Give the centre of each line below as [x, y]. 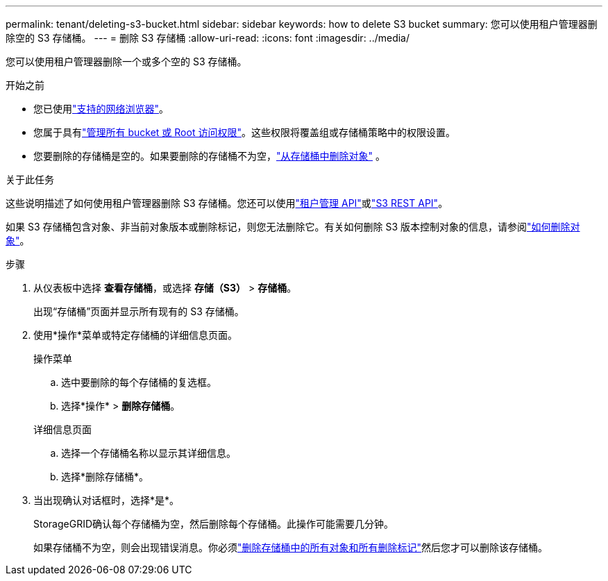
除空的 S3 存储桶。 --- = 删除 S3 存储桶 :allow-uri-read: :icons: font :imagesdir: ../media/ [208, 38]
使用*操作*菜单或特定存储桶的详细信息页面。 [136, 335]
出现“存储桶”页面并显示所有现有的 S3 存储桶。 [139, 311]
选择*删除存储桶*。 [105, 477]
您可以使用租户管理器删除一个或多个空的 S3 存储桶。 [126, 61]
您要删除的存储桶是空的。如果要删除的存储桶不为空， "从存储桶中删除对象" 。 [209, 156]
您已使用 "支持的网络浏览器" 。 [101, 109]
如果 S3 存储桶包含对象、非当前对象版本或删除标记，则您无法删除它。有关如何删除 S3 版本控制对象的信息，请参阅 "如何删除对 [293, 227]
